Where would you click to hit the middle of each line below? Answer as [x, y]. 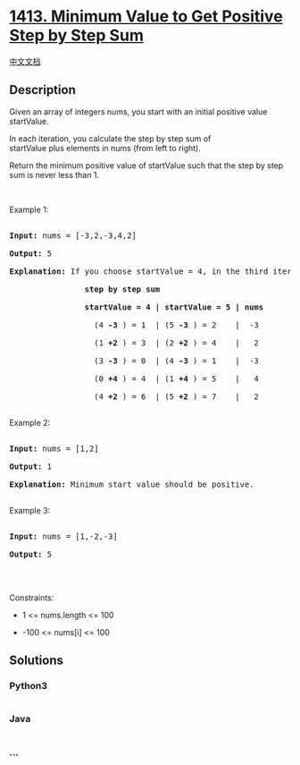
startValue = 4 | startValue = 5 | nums [174, 307]
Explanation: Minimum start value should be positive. [132, 484]
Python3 [28, 686]
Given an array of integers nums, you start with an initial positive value [138, 111]
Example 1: [29, 209]
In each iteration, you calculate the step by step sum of [110, 138]
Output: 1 [30, 466]
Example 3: [30, 510]
